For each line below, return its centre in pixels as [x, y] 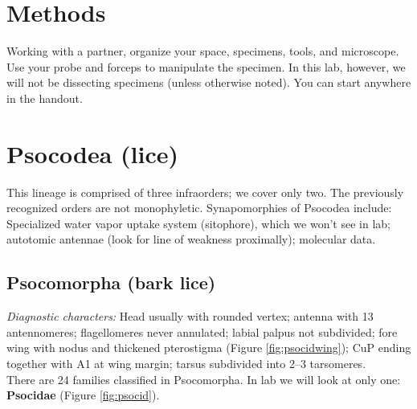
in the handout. [45, 98]
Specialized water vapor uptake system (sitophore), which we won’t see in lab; [198, 223]
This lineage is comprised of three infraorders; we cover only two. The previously [205, 192]
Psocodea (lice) [93, 153]
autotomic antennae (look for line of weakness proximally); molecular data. [191, 239]
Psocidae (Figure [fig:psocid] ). [83, 395]
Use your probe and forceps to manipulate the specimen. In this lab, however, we [206, 66]
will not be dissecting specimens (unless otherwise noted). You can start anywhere [209, 82]
